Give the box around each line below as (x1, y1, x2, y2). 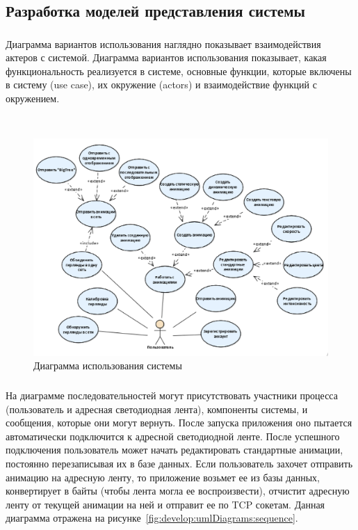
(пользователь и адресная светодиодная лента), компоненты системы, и (6, 401, 308, 416)
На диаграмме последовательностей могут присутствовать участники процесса (6, 387, 338, 402)
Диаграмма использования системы (33, 358, 182, 373)
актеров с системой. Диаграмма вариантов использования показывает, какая (6, 50, 327, 65)
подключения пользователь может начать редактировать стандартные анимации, (6, 442, 343, 457)
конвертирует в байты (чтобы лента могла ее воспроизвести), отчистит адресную (6, 483, 350, 498)
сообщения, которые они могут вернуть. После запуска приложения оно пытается (6, 415, 352, 430)
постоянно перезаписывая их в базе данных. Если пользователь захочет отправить (6, 456, 353, 470)
